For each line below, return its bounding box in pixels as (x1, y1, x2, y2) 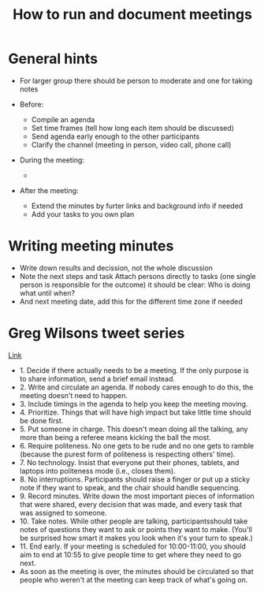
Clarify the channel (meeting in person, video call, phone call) (31, 140, 232, 149)
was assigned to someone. (19, 508, 107, 517)
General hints (8, 50, 99, 68)
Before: (19, 99, 44, 109)
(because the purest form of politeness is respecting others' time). (19, 449, 236, 459)
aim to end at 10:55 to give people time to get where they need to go (19, 549, 242, 559)
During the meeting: (19, 155, 85, 165)
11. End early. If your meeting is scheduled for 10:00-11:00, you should (19, 542, 247, 551)
